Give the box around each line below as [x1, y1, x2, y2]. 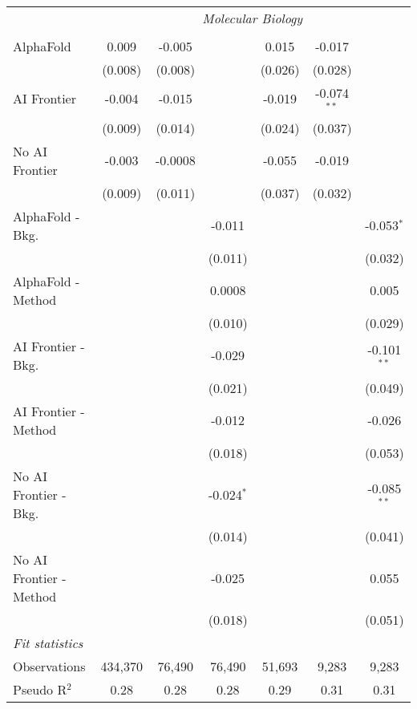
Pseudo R [13, 679, 67, 699]
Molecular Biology [202, 9, 303, 27]
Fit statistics [13, 633, 83, 652]
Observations [13, 656, 86, 675]
